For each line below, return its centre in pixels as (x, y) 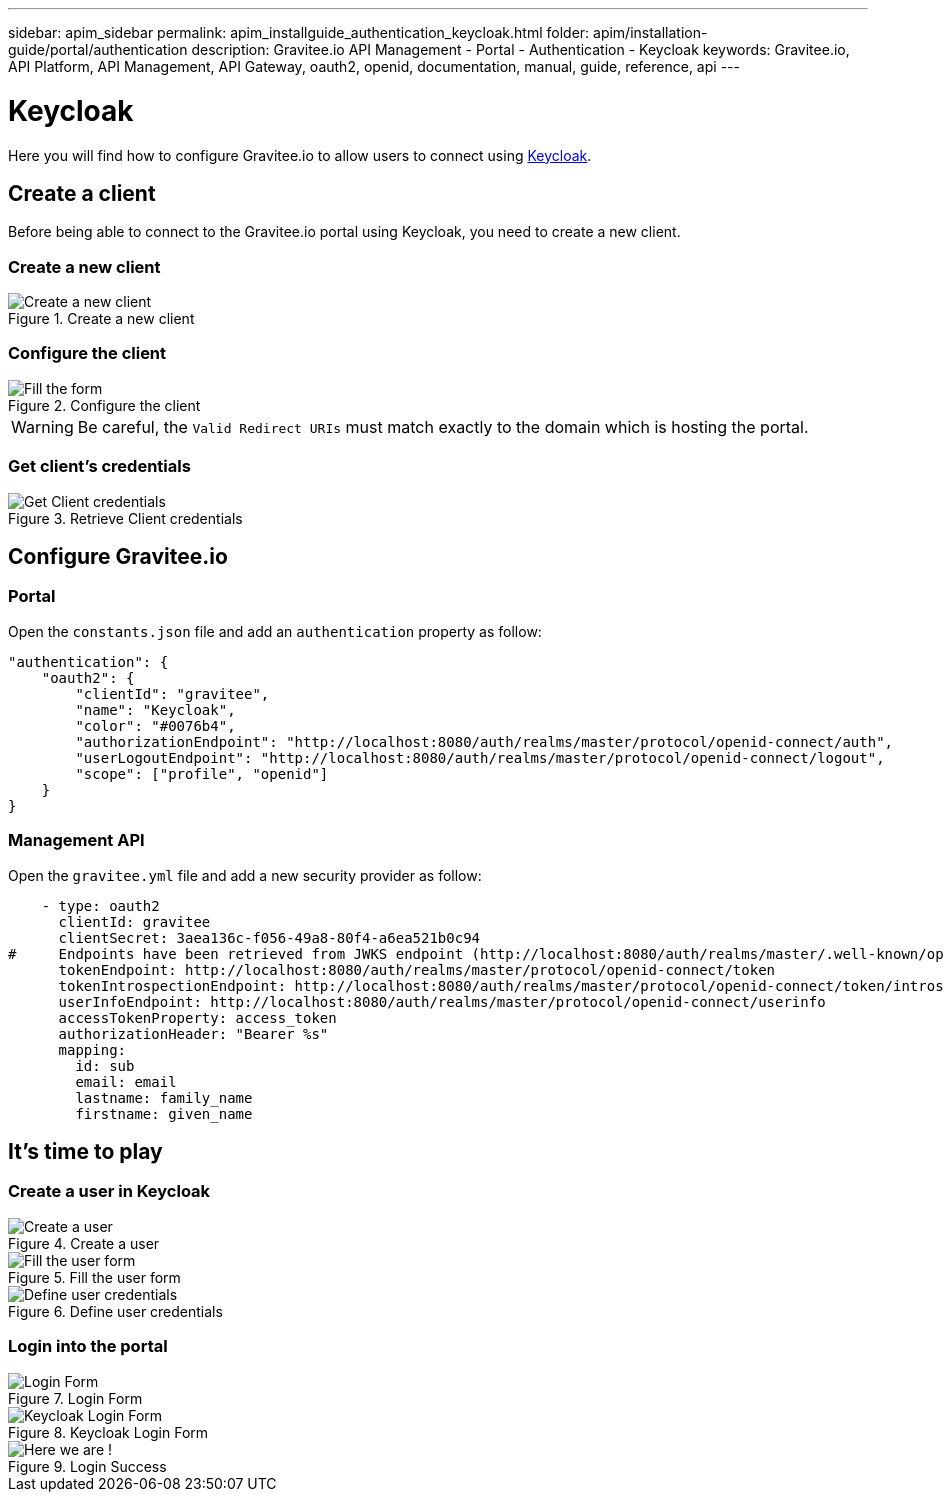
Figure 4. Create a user (84, 1243)
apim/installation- (650, 32)
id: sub (105, 1065)
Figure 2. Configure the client (104, 405)
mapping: (92, 1049)
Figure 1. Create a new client (101, 319)
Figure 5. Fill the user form (94, 1277)
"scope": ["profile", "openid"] (202, 773)
